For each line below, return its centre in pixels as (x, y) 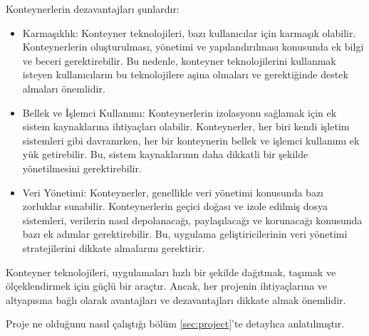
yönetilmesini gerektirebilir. (82, 168)
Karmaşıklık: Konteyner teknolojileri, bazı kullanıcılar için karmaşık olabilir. (189, 32)
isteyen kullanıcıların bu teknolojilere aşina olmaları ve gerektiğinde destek (185, 74)
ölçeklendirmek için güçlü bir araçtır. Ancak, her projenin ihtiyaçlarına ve (167, 286)
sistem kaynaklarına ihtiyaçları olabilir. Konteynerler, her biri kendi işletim (186, 126)
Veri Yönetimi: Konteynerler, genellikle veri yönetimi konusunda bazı (173, 192)
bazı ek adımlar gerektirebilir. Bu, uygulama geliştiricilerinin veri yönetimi (185, 234)
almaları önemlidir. (64, 88)
